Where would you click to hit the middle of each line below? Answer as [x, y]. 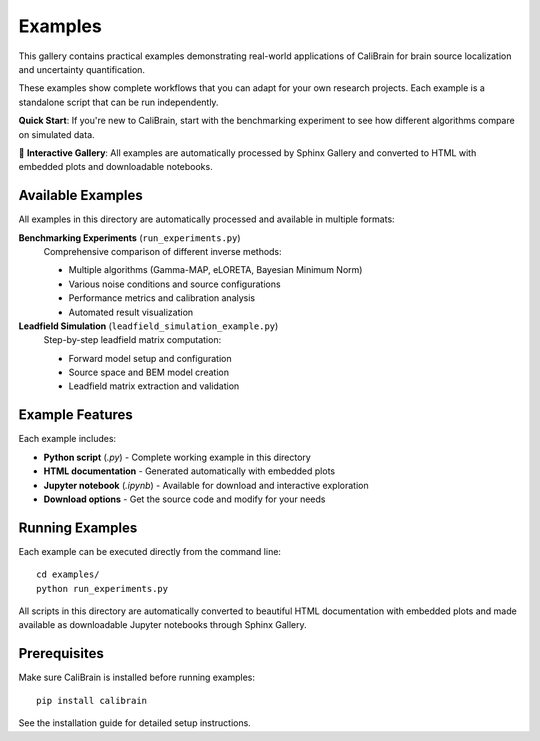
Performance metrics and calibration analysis [161, 298]
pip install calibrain [92, 700]
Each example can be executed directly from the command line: [150, 551]
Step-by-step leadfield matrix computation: [132, 340]
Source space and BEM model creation [149, 372]
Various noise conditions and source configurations [174, 284]
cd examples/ [68, 574]
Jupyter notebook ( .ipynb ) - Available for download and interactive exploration [206, 485]
